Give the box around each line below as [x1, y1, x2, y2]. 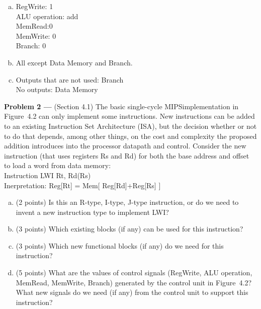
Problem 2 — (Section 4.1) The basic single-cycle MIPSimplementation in [4, 101, 239, 111]
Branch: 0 [16, 40, 46, 51]
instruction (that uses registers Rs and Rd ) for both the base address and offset [4, 150, 249, 161]
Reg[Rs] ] [132, 180, 161, 190]
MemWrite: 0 [16, 30, 56, 41]
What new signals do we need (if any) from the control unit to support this [16, 287, 248, 297]
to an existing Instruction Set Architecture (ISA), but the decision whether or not [4, 120, 257, 131]
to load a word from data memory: [4, 160, 111, 171]
